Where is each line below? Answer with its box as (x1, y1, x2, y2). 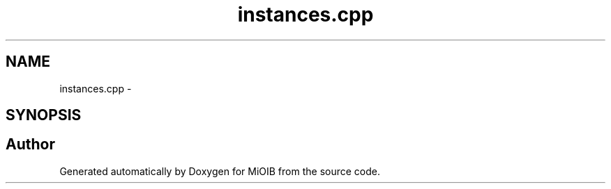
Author (6, 135, 55, 154)
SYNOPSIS (6, 106, 82, 124)
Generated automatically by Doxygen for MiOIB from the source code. (59, 165, 380, 177)
